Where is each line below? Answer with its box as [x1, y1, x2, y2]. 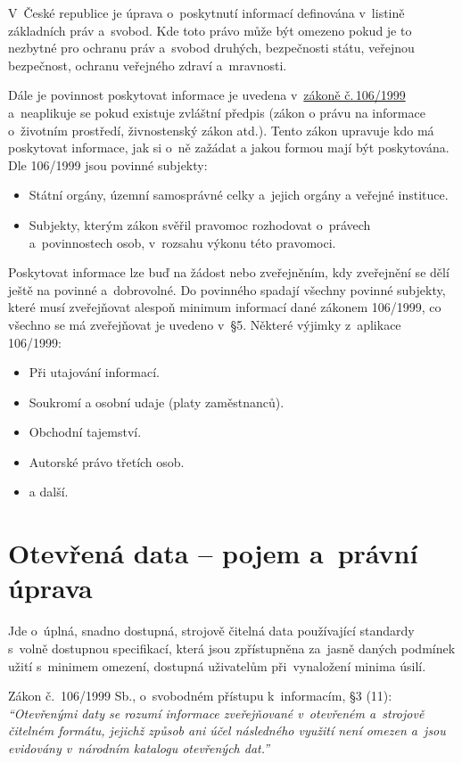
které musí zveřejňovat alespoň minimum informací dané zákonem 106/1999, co [8, 298, 441, 316]
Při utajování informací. [29, 363, 160, 381]
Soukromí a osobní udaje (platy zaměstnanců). [29, 392, 285, 411]
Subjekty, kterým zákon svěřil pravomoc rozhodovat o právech [29, 215, 371, 234]
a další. [29, 482, 69, 501]
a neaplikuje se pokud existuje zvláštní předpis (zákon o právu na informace [8, 103, 425, 121]
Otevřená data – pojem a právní [8, 535, 418, 571]
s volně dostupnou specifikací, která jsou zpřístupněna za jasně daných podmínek [8, 638, 456, 657]
